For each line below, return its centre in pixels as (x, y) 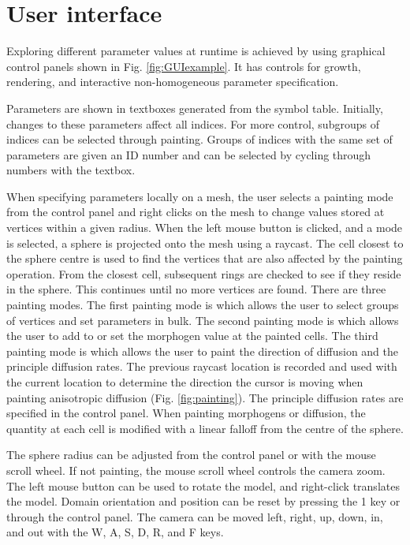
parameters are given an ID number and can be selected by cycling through (189, 154)
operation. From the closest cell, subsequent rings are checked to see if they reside (204, 273)
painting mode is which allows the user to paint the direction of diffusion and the (203, 351)
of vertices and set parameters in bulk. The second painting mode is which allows (203, 320)
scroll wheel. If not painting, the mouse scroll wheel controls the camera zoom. (196, 470)
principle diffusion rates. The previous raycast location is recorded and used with (202, 366)
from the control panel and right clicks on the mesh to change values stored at (196, 212)
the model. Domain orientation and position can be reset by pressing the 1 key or (203, 501)
